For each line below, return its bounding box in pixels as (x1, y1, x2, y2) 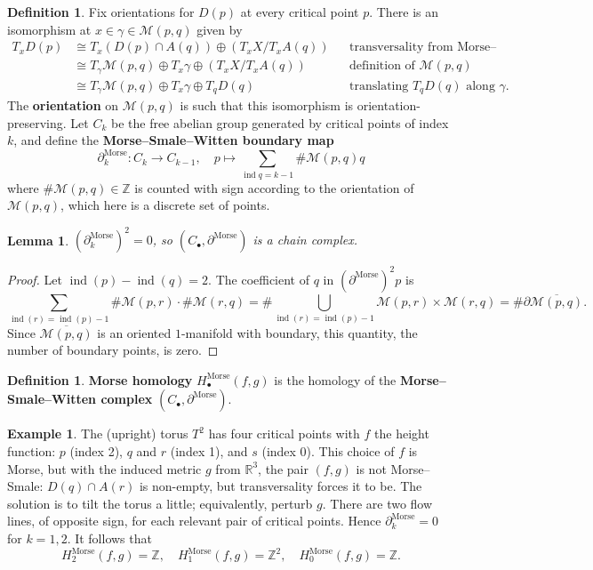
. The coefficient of (208, 269, 310, 288)
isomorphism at (7, 20, 92, 38)
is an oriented (97, 323, 172, 341)
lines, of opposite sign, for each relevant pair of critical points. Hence (7, 511, 381, 530)
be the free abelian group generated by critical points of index (110, 113, 449, 132)
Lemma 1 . (7, 230, 69, 249)
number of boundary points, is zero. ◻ (7, 341, 219, 359)
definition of (349, 60, 415, 73)
